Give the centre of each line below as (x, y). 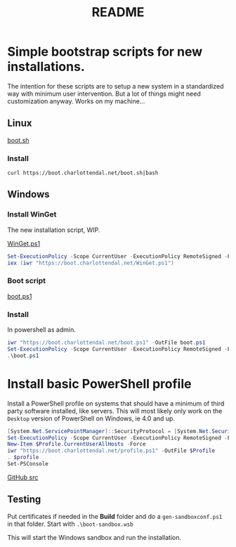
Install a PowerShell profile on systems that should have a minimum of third (116, 403)
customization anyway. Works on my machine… (76, 101)
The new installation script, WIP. (54, 230)
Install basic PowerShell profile (99, 384)
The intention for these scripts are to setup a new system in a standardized (116, 86)
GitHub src (23, 477)
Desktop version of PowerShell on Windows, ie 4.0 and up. (91, 418)
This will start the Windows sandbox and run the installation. (94, 537)
